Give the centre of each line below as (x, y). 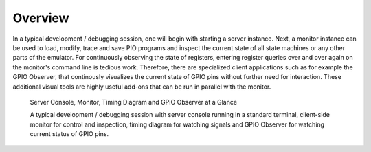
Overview (41, 18)
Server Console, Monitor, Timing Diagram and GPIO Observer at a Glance (133, 102)
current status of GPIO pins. (69, 134)
